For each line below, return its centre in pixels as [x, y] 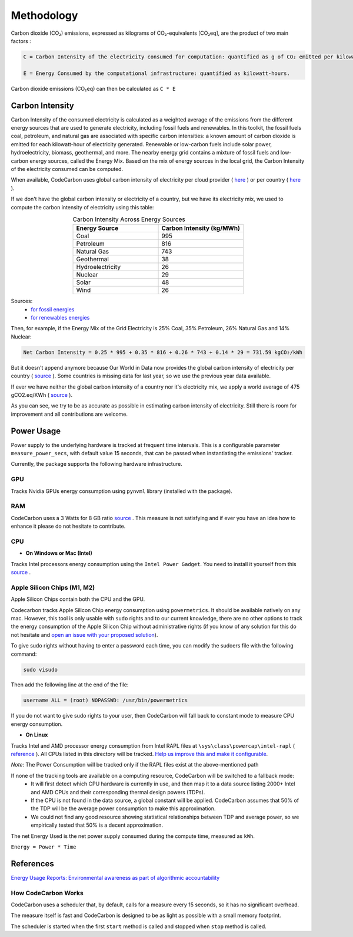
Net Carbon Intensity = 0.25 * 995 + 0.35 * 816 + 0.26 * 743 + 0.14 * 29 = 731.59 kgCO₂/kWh [163, 352]
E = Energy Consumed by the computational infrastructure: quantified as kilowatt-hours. [157, 73]
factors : [21, 41]
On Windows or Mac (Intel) [59, 553]
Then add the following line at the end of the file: [70, 685]
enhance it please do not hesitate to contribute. [68, 526]
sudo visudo [41, 670]
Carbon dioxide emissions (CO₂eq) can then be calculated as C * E [93, 88]
